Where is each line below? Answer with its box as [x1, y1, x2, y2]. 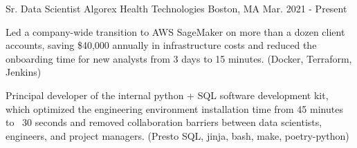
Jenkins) [6, 65, 42, 79]
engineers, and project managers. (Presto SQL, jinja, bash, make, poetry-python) [6, 128, 349, 142]
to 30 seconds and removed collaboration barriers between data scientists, [6, 115, 322, 129]
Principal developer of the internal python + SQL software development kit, [6, 87, 329, 102]
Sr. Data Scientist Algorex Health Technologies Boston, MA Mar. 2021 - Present [6, 1, 347, 15]
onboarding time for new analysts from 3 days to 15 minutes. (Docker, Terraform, [6, 51, 352, 65]
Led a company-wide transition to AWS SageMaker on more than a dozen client [6, 24, 345, 39]
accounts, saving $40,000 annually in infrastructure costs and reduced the [6, 38, 317, 52]
